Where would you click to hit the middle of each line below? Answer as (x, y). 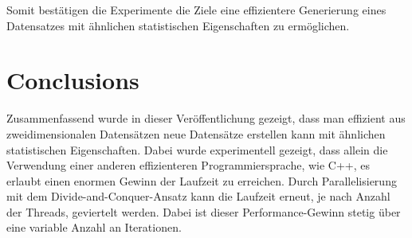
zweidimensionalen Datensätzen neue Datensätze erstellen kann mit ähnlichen (196, 133)
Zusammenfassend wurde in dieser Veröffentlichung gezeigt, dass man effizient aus (206, 118)
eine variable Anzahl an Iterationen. (94, 227)
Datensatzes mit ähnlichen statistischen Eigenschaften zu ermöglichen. (178, 25)
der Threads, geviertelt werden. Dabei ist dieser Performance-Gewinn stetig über (204, 211)
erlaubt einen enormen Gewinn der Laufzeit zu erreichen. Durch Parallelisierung (202, 180)
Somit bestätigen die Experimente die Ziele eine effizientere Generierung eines (196, 10)
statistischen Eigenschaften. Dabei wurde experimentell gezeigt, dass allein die (197, 149)
